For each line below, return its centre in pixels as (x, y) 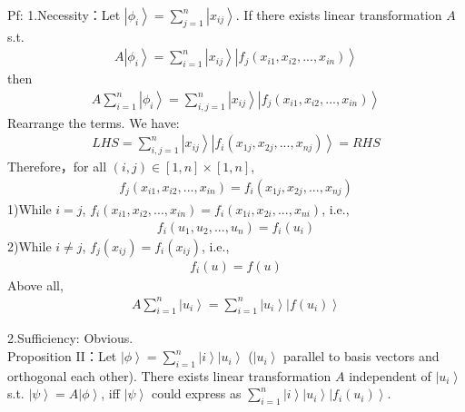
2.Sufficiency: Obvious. (70, 338)
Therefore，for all (57, 167)
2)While (30, 245)
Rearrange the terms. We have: (94, 122)
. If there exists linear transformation (339, 15)
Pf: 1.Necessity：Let (64, 15)
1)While (30, 208)
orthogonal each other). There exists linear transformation (169, 375)
